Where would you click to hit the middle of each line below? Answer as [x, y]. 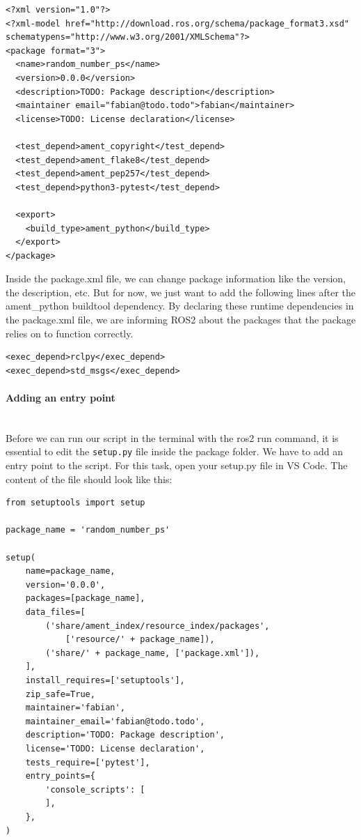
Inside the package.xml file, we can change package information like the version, [176, 278]
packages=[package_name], [85, 598]
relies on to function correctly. [70, 333]
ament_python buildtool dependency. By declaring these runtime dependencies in [180, 306]
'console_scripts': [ [95, 789]
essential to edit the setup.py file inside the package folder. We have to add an [174, 451]
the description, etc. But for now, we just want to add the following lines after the [180, 292]
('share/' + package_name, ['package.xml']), [153, 653]
